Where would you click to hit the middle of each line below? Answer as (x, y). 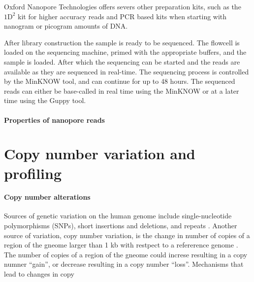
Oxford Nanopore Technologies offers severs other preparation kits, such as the (123, 6)
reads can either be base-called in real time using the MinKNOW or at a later (122, 90)
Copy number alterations (47, 197)
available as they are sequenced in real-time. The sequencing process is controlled (127, 71)
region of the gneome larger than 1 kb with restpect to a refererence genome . (121, 245)
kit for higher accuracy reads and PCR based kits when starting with (122, 16)
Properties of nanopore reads (54, 120)
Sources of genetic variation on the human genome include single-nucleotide (118, 216)
